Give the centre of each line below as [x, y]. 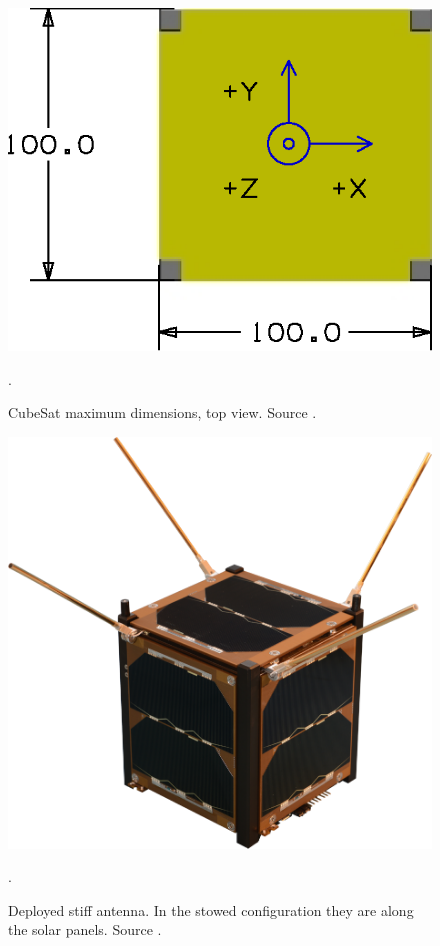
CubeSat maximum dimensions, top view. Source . [162, 412]
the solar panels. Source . [85, 929]
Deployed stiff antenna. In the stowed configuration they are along [211, 909]
